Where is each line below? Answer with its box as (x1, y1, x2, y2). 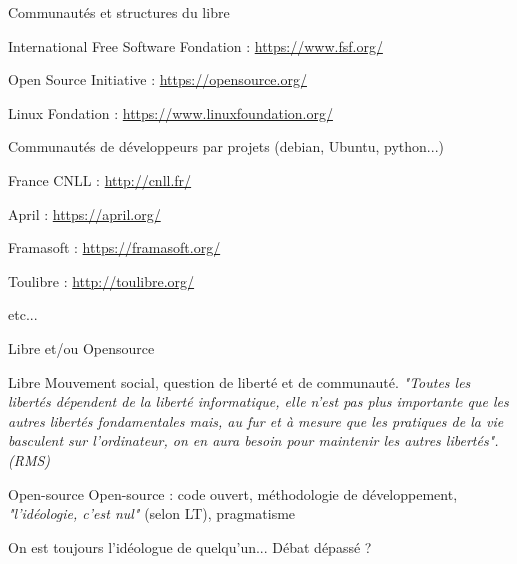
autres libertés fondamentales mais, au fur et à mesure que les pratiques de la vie (8, 410, 504, 431)
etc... (8, 304, 38, 325)
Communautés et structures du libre (8, 2, 230, 22)
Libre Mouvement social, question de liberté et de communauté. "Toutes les (8, 371, 471, 392)
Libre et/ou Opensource (8, 337, 155, 358)
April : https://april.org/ (8, 203, 161, 224)
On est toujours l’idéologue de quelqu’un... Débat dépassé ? (8, 536, 372, 557)
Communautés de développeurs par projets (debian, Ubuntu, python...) (8, 136, 444, 157)
